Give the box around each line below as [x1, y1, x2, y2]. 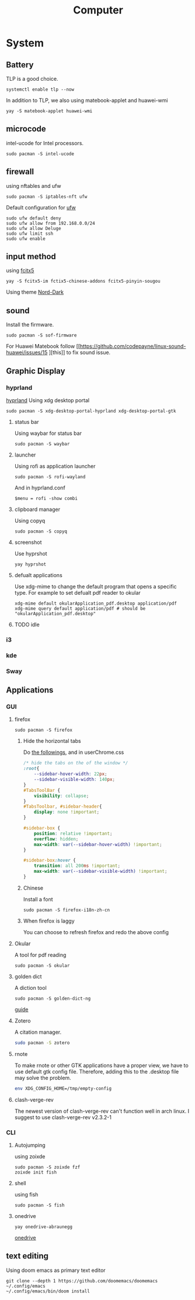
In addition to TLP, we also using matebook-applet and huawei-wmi [6, 97, 168, 104]
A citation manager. [14, 1028, 62, 1035]
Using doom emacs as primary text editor [6, 1267, 106, 1274]
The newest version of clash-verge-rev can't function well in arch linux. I [14, 1107, 190, 1114]
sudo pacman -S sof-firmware [6, 332, 77, 338]
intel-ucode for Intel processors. [6, 139, 83, 146]
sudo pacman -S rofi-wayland [14, 474, 86, 480]
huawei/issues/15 [6, 349, 48, 356]
